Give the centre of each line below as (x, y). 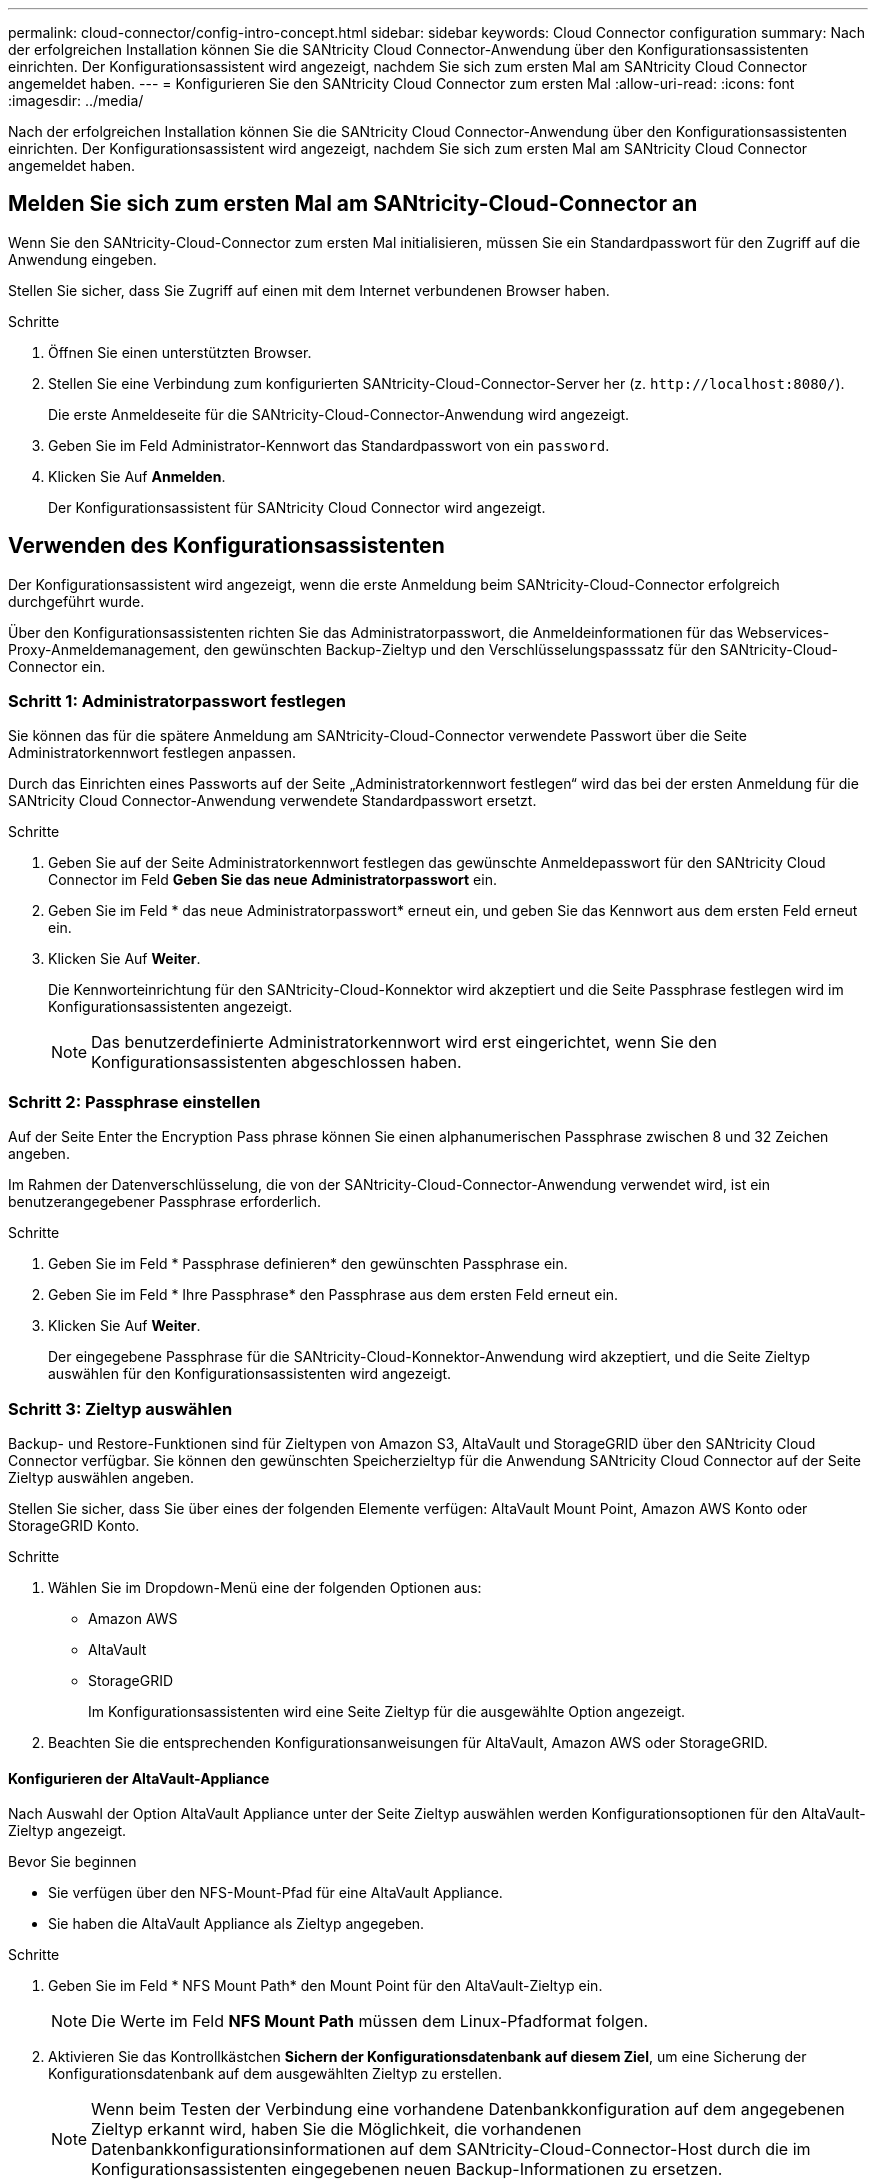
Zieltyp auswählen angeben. (101, 1477)
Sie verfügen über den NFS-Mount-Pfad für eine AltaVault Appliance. (275, 1893)
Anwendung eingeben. (82, 259)
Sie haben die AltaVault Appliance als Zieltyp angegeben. (236, 1924)
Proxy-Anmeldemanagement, (104, 649)
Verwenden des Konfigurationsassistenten (226, 546)
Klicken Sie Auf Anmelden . (137, 476)
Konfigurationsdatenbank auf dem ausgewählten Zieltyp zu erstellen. (275, 2074)
